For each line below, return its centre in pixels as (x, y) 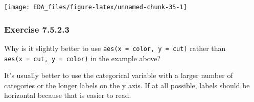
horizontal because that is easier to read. (68, 95)
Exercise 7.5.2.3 (37, 29)
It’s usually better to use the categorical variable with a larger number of (119, 75)
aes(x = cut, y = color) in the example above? (83, 58)
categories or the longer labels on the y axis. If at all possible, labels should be (127, 85)
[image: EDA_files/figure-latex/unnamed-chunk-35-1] (96, 7)
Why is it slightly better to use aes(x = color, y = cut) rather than (115, 48)
